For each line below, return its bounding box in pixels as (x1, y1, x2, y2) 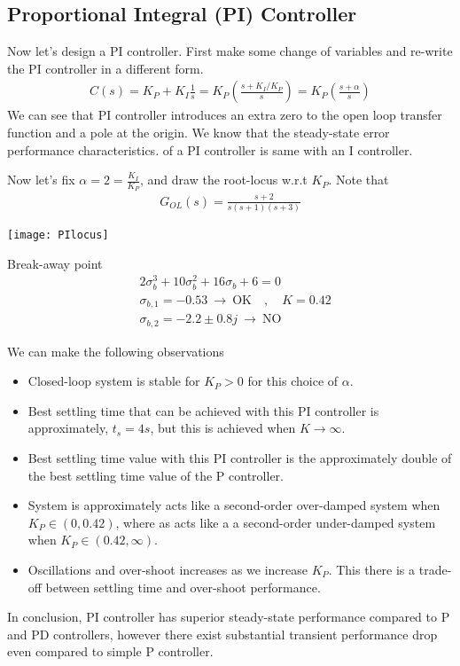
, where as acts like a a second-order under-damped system (115, 513, 436, 531)
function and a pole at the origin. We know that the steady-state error (7, 123, 390, 142)
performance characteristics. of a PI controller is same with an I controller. (7, 140, 413, 159)
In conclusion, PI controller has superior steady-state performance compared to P (7, 607, 450, 626)
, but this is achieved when (150, 419, 296, 437)
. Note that (328, 170, 389, 189)
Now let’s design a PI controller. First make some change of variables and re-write (7, 42, 453, 60)
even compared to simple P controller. (7, 642, 214, 661)
